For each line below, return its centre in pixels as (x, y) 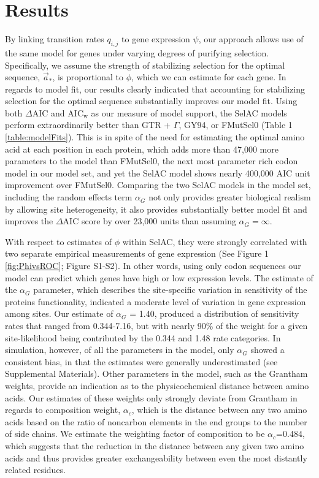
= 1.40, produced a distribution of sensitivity (214, 313)
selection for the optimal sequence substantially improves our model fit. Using (151, 101)
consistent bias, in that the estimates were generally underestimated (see (141, 361)
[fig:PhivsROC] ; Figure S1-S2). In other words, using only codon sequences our (153, 266)
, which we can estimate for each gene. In (209, 77)
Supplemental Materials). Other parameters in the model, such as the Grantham (156, 374)
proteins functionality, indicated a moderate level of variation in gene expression (156, 301)
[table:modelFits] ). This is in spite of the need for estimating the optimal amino (155, 137)
